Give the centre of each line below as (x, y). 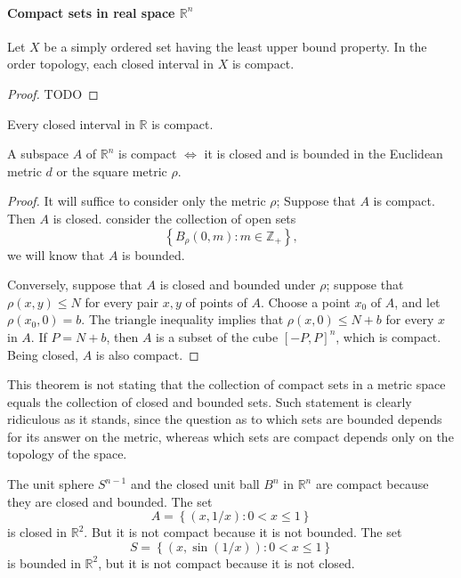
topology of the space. (67, 454)
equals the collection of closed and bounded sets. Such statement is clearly (210, 401)
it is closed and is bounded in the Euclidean (324, 154)
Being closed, (43, 354)
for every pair (121, 301)
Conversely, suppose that (75, 285)
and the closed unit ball (195, 484)
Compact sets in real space (91, 12)
